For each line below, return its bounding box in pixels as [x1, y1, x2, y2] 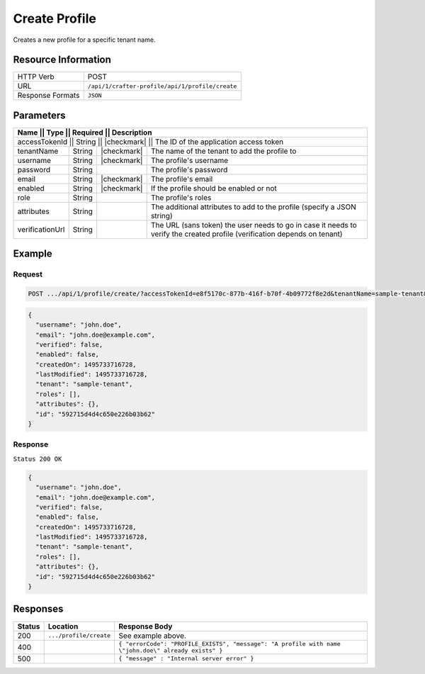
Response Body [118, 621, 173, 631]
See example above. [118, 631, 187, 641]
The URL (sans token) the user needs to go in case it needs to [150, 220, 357, 230]
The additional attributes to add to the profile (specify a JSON [150, 202, 357, 212]
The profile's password [150, 164, 228, 174]
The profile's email [150, 174, 213, 184]
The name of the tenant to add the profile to [150, 146, 297, 156]
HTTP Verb [17, 72, 55, 82]
